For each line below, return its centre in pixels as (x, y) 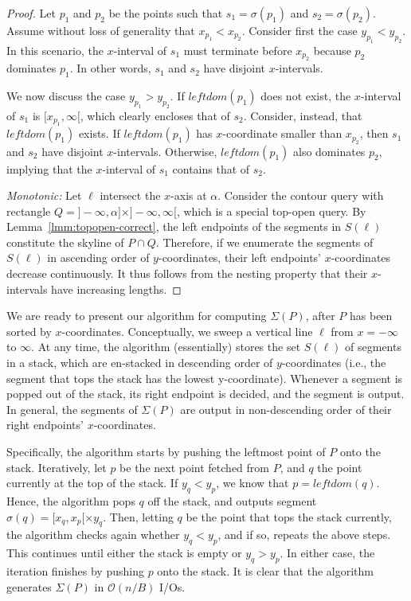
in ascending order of (98, 258)
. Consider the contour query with (301, 195)
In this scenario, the (55, 50)
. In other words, (110, 68)
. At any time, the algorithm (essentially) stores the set (166, 347)
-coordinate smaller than (282, 133)
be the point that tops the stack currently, (289, 516)
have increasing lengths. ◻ (116, 289)
